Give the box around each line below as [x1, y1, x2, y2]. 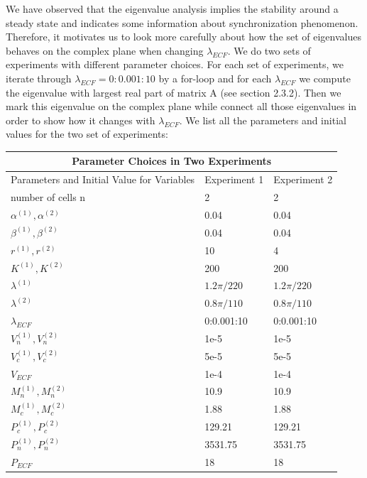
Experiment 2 [273, 172, 333, 187]
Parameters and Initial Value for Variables [11, 172, 195, 187]
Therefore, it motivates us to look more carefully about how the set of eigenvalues [6, 29, 361, 44]
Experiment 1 [204, 172, 264, 187]
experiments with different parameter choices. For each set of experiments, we [6, 57, 344, 72]
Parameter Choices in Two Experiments [72, 153, 271, 168]
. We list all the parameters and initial [179, 112, 346, 127]
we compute [299, 70, 351, 85]
